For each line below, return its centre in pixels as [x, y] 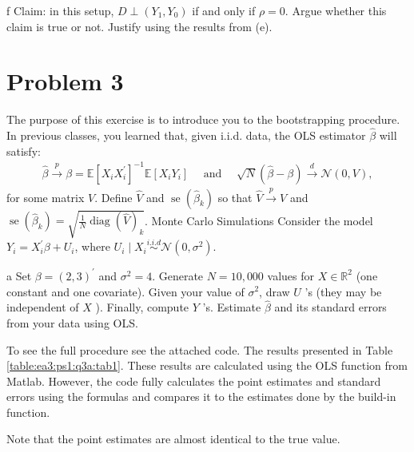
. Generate [178, 275]
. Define [113, 197]
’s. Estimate [232, 307]
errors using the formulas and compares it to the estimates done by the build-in [201, 396]
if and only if [224, 10]
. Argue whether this [336, 10]
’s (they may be [343, 291]
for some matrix [46, 197]
